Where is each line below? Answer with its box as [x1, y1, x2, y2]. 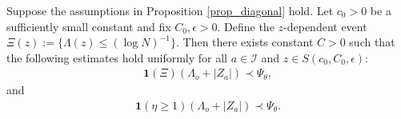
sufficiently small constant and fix [6, 18, 171, 34]
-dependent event [283, 18, 367, 34]
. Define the [217, 18, 275, 34]
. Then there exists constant [175, 34, 314, 50]
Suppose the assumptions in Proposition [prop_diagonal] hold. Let [6, 2, 334, 18]
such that [349, 34, 395, 50]
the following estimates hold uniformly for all [6, 49, 227, 65]
